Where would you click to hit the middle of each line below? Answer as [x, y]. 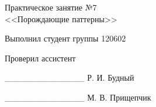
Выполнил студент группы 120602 [65, 38]
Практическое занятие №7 [51, 7]
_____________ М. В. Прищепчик [78, 97]
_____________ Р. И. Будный [70, 77]
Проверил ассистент [40, 58]
